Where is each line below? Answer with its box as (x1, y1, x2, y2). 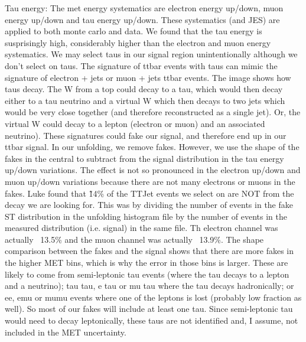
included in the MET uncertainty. (5, 325, 126, 338)
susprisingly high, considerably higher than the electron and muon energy (5, 36, 271, 48)
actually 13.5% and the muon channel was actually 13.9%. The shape (5, 233, 264, 245)
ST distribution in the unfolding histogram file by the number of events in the (5, 210, 287, 222)
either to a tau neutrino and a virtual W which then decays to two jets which (5, 94, 285, 106)
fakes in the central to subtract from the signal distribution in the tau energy (5, 152, 284, 164)
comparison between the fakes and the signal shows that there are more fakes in (5, 245, 294, 257)
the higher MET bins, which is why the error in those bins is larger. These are (5, 256, 288, 269)
